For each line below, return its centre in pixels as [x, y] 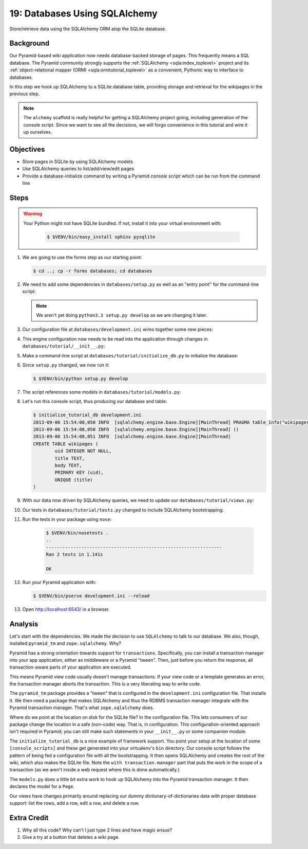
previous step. [25, 94]
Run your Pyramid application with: [59, 582]
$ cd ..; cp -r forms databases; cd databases [93, 271]
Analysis [24, 624]
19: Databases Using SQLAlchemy [83, 13]
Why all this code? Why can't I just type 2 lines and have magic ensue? [97, 830]
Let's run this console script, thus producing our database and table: [95, 402]
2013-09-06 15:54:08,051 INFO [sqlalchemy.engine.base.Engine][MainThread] [132, 437]
